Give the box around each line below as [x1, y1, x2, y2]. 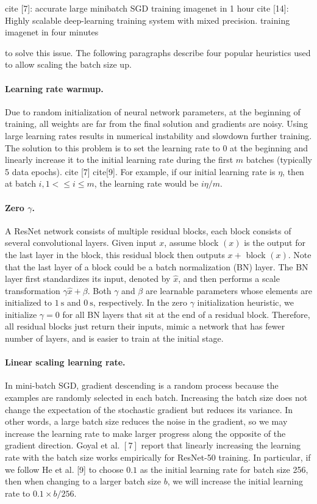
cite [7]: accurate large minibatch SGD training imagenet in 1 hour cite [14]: [5, 2, 289, 14]
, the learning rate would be [94, 177, 199, 190]
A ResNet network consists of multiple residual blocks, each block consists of [5, 224, 291, 237]
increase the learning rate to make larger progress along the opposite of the [5, 427, 286, 439]
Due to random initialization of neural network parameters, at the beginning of [5, 105, 301, 118]
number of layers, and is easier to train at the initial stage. [5, 332, 224, 345]
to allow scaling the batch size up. [5, 58, 132, 71]
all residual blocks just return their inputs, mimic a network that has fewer [5, 320, 285, 333]
